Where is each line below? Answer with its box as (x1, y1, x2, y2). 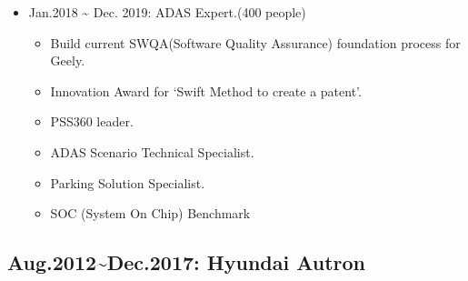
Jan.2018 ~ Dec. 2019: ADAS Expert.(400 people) (28, 3, 306, 21)
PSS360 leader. (50, 112, 134, 131)
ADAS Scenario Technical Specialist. (50, 142, 254, 161)
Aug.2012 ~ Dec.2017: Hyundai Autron (7, 248, 366, 276)
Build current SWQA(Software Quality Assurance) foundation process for (50, 33, 461, 52)
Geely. (50, 51, 85, 70)
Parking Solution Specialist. (50, 173, 205, 192)
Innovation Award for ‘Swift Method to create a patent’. (50, 81, 362, 100)
